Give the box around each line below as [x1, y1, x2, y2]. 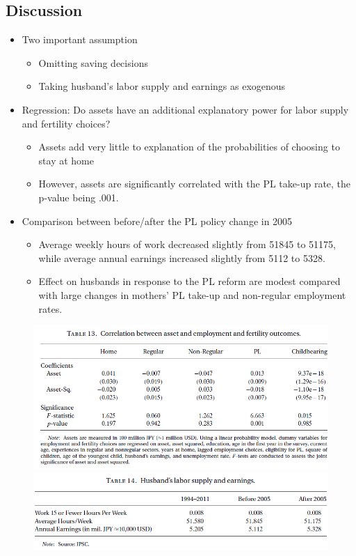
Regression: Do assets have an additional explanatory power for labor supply [22, 102, 349, 116]
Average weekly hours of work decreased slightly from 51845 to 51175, [38, 237, 336, 252]
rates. [38, 301, 63, 316]
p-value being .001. [38, 190, 119, 204]
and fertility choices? [22, 116, 111, 130]
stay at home [38, 153, 94, 167]
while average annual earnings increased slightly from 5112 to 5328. [38, 250, 325, 265]
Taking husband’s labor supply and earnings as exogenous [38, 79, 286, 93]
